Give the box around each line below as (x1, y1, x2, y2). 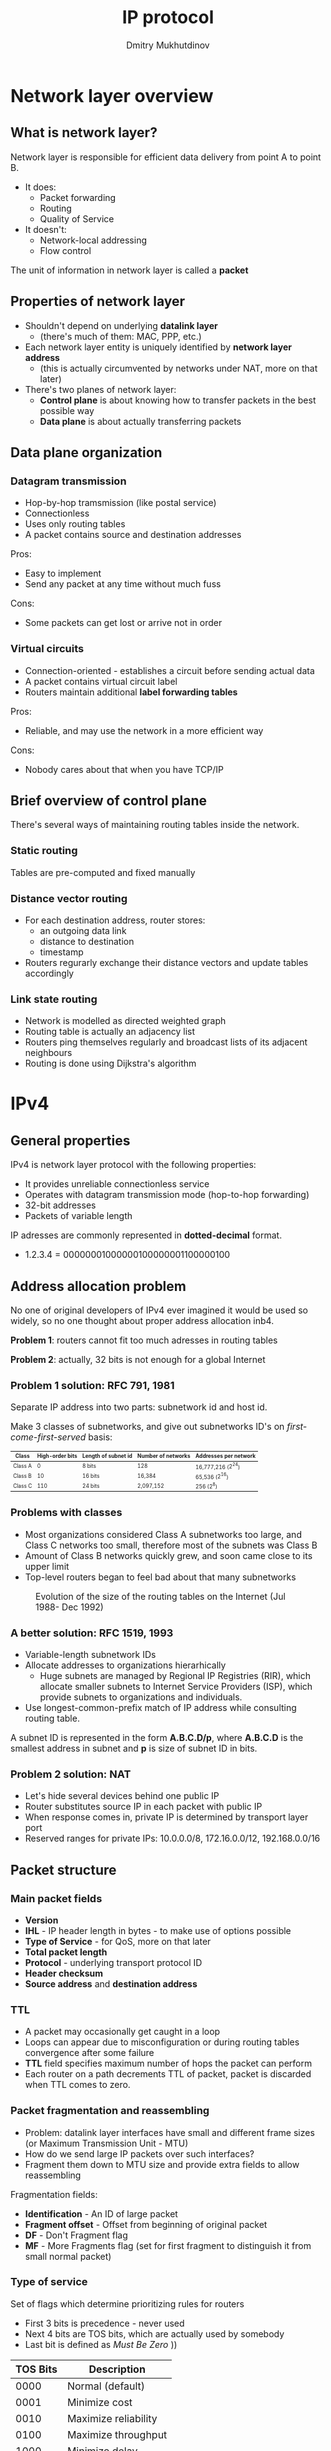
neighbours (24, 1047, 73, 1059)
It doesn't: (24, 223, 67, 235)
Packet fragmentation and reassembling (10, 2104, 210, 2118)
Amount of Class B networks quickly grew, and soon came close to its (24, 1549, 313, 1561)
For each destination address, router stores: (24, 914, 206, 926)
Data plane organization (10, 444, 163, 461)
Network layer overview (10, 84, 214, 107)
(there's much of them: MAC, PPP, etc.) (39, 330, 202, 342)
